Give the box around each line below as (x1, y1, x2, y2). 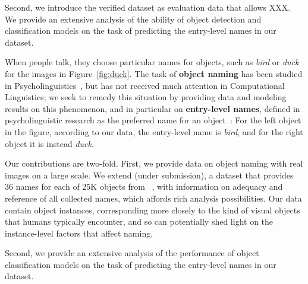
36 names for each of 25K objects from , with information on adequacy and (5, 180, 283, 193)
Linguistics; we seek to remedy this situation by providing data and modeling (5, 91, 287, 103)
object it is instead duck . (5, 137, 94, 149)
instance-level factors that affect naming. (5, 226, 153, 239)
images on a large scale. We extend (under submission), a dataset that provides (5, 168, 294, 181)
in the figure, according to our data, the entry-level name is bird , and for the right (5, 125, 303, 138)
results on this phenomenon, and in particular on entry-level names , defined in (5, 102, 300, 114)
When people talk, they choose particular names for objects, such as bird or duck (5, 56, 299, 68)
